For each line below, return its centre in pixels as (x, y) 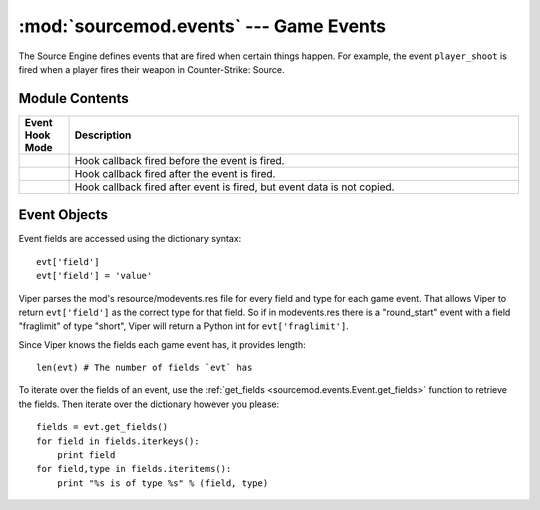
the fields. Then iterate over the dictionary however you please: (149, 404)
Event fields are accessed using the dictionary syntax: (130, 239)
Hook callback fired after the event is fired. (175, 173)
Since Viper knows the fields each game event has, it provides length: (162, 344)
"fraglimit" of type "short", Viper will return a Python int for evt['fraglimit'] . (183, 326)
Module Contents (73, 98)
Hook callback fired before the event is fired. (179, 160)
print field (86, 455)
